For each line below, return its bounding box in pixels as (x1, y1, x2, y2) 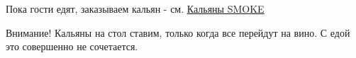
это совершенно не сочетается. (6, 39, 138, 54)
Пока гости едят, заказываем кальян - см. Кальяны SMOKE (6, 1, 265, 16)
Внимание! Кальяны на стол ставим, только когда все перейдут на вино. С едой (6, 25, 350, 40)
